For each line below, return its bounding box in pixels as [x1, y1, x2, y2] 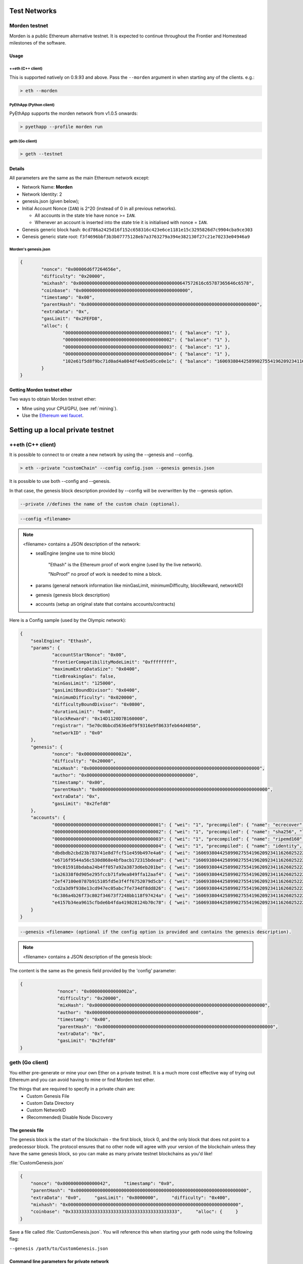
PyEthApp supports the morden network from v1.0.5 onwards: [9, 110, 138, 116]
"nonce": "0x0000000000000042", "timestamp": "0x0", [30, 1181, 175, 1186]
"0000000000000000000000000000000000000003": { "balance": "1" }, [62, 344, 231, 350]
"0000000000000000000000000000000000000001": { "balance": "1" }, [62, 330, 231, 336]
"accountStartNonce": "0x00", [52, 652, 127, 658]
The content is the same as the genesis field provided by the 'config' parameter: [9, 968, 177, 974]
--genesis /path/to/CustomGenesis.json [9, 1245, 108, 1251]
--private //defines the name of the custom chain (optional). [20, 501, 180, 507]
